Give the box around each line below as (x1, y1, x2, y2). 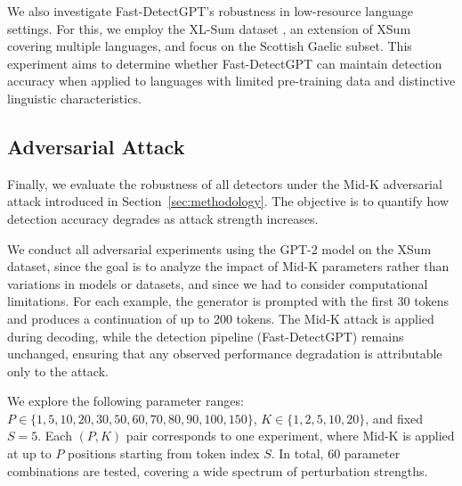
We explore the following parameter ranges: (7, 391, 244, 410)
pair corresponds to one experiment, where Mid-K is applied (126, 426, 455, 445)
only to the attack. (7, 361, 109, 380)
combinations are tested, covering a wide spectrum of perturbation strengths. (7, 461, 428, 480)
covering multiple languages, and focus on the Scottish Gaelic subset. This (7, 37, 412, 55)
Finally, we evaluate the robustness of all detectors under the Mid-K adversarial (7, 174, 442, 193)
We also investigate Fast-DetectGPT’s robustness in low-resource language (7, 2, 413, 20)
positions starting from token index (68, 444, 260, 463)
